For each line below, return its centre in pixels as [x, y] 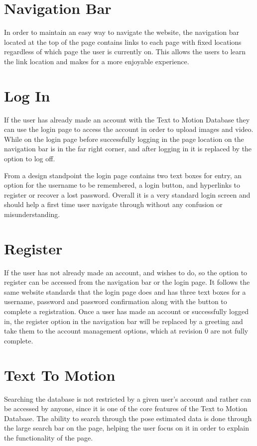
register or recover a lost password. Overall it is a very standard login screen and [127, 194]
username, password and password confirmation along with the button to [116, 301]
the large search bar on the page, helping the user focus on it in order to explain [127, 428]
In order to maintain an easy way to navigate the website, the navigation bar [122, 32]
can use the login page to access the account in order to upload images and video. [129, 129]
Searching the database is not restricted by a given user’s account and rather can [128, 398]
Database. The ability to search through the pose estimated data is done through [128, 418]
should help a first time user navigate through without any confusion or [113, 204]
